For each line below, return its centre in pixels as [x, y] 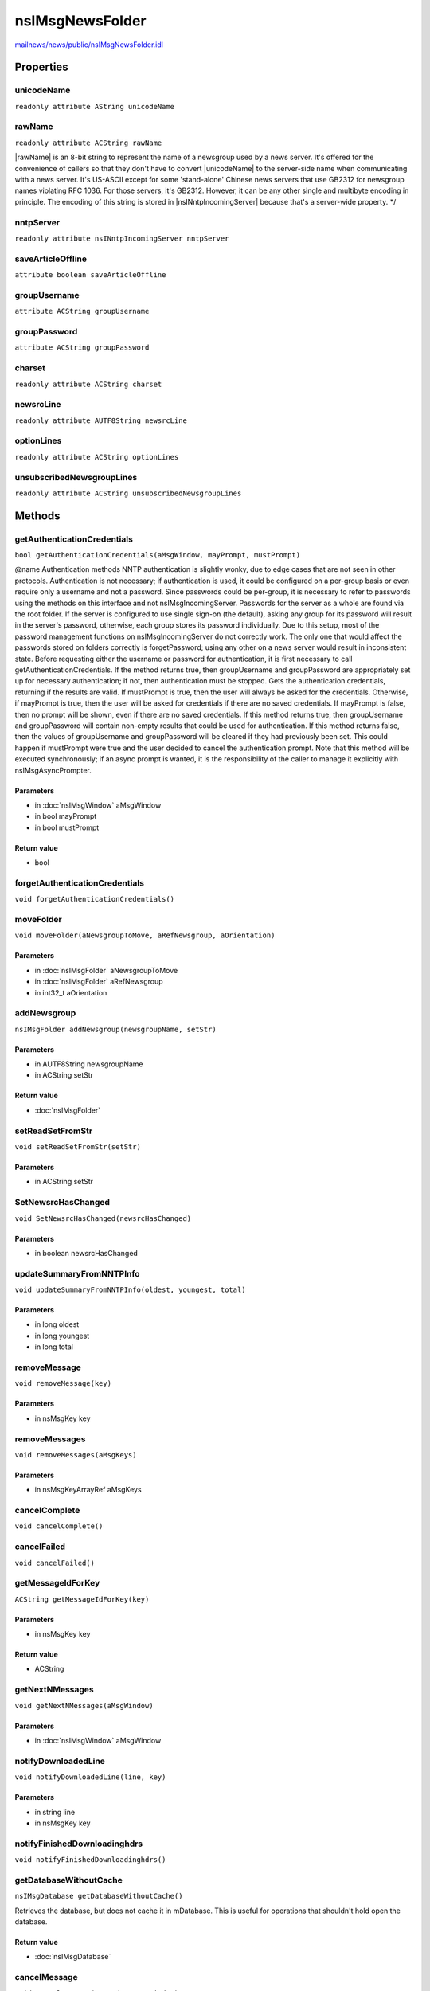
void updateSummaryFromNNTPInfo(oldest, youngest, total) [130, 1290]
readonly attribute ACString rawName [88, 143]
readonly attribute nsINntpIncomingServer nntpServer [122, 238]
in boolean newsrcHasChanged [86, 1253]
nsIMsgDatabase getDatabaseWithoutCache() [99, 1896]
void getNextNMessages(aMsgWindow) [84, 1705]
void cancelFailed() [55, 1563]
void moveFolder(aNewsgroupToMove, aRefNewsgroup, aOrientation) [145, 935]
